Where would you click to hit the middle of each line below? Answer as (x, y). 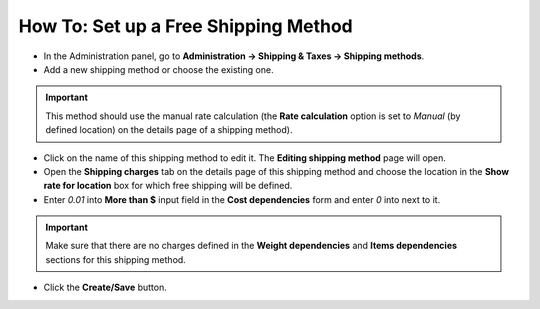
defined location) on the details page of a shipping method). (169, 130)
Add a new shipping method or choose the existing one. (158, 69)
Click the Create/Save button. (105, 287)
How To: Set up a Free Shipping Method (186, 26)
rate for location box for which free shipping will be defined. (168, 186)
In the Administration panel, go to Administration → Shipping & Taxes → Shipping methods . (234, 56)
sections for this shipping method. (116, 259)
